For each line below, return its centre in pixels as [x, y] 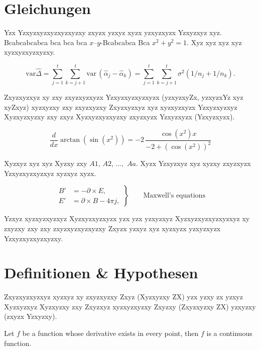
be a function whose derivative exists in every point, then [110, 333]
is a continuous [229, 333]
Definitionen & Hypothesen [101, 273]
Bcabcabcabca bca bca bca [46, 42]
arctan [70, 140]
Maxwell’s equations [174, 196]
